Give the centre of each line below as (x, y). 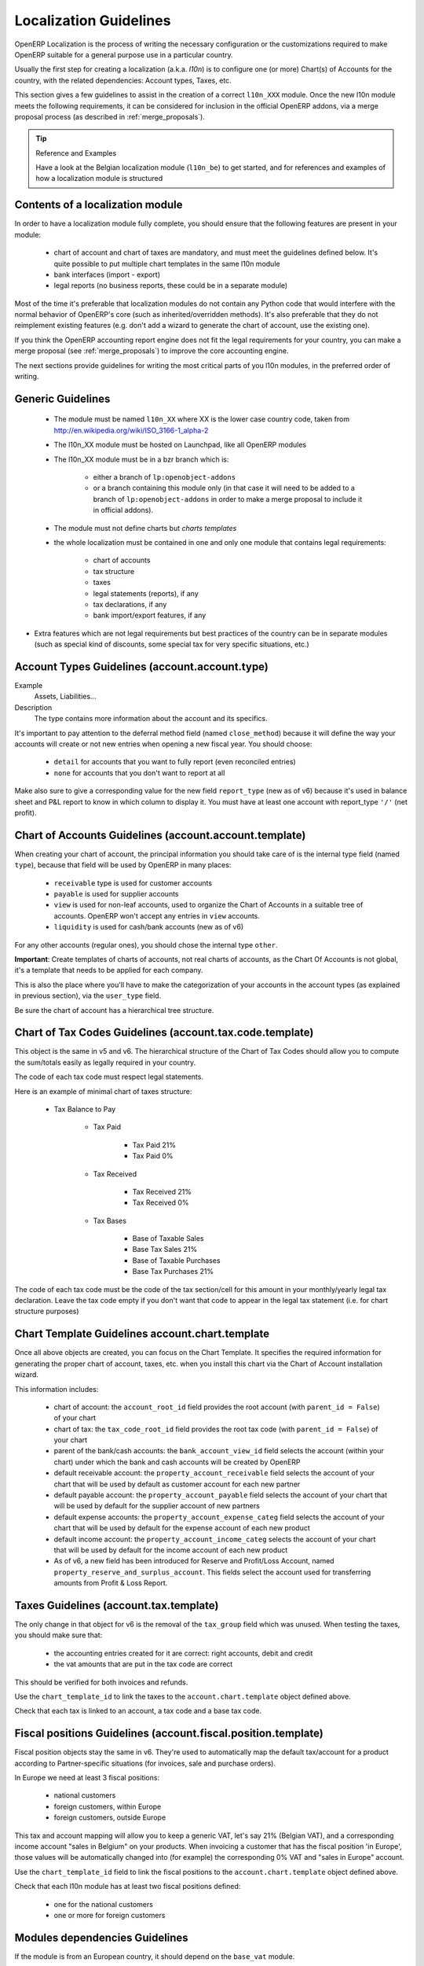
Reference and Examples (76, 153)
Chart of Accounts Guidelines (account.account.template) (160, 835)
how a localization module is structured (99, 179)
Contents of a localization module (99, 205)
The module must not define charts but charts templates (145, 528)
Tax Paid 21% (154, 1145)
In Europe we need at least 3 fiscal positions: (87, 1778)
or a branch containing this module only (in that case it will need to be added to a (224, 488)
